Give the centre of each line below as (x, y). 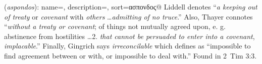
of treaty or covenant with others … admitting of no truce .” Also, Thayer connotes (128, 16)
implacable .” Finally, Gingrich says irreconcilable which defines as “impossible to (127, 46)
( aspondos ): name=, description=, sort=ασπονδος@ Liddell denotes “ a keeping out (131, 6)
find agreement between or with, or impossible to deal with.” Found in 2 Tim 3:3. (130, 55)
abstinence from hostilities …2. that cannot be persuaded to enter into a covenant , (129, 36)
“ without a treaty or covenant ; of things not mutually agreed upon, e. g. (115, 26)
